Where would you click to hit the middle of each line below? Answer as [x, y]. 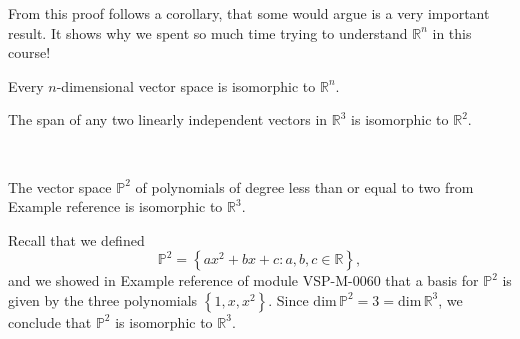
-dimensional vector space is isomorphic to [186, 85]
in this [452, 32]
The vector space [60, 186]
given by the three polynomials [103, 299]
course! [29, 52]
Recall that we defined [76, 239]
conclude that [50, 321]
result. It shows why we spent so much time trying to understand [208, 32]
